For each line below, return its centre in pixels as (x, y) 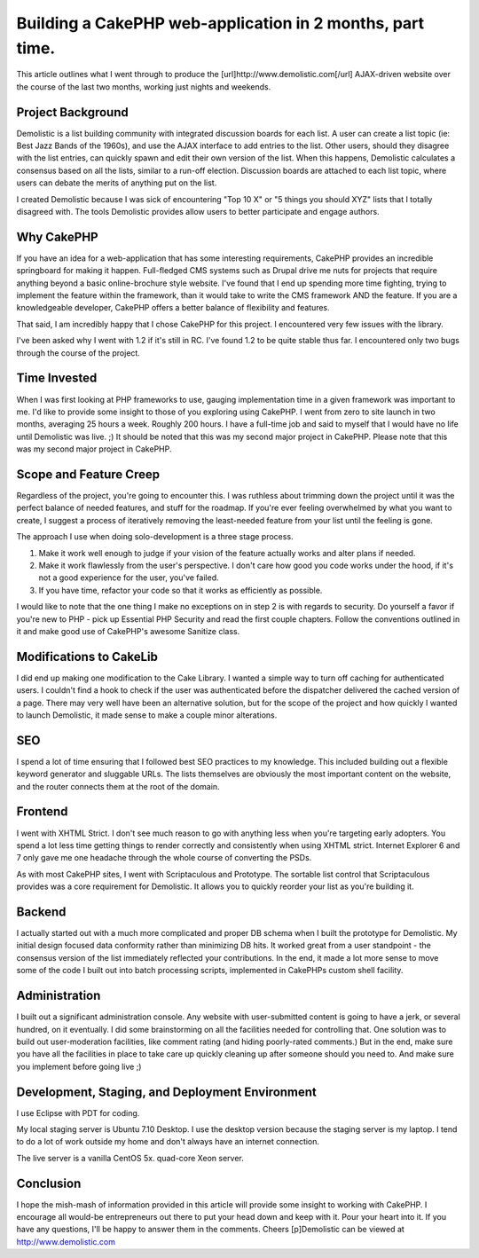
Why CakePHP (57, 236)
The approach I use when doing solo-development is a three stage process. (155, 537)
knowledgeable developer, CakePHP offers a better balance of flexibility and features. (173, 308)
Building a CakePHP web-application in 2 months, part (220, 23)
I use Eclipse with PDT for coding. (78, 1113)
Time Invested (57, 378)
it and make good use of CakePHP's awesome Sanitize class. (128, 631)
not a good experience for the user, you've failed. (129, 578)
